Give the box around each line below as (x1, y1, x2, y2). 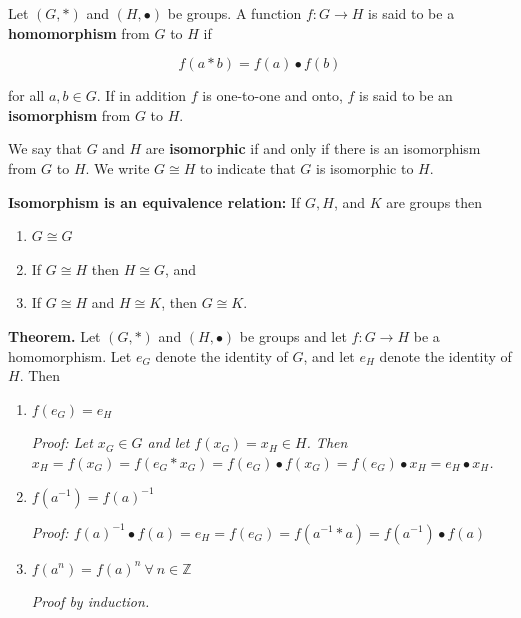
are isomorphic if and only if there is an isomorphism (145, 138, 481, 159)
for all (8, 85, 45, 106)
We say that (8, 138, 82, 159)
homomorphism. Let (8, 345, 132, 366)
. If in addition (96, 85, 187, 106)
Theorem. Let (8, 325, 101, 346)
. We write (85, 157, 150, 178)
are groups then (386, 191, 483, 212)
